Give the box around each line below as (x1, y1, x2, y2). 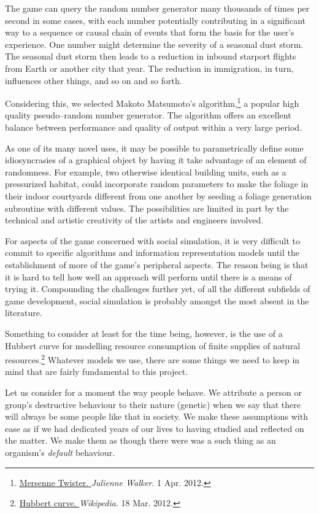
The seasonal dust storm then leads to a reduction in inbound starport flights (5, 50, 296, 63)
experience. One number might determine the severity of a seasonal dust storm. (5, 37, 304, 50)
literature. (5, 306, 42, 319)
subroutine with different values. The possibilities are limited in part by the (5, 201, 289, 214)
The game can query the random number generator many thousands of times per (5, 2, 310, 14)
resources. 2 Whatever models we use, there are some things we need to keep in (5, 352, 300, 366)
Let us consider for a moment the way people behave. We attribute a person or (5, 385, 302, 398)
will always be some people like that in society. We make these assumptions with (5, 410, 308, 423)
